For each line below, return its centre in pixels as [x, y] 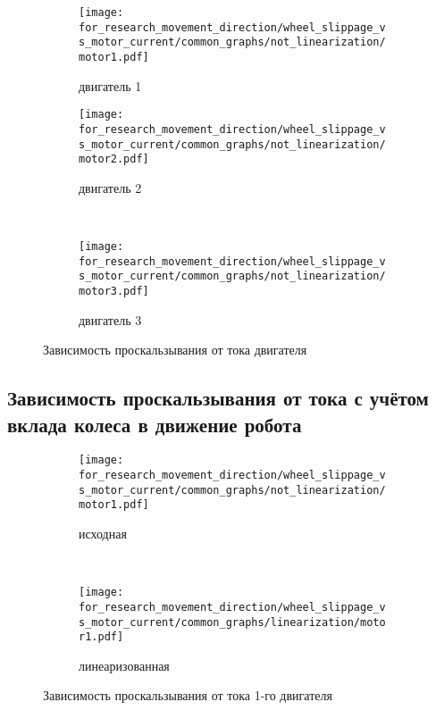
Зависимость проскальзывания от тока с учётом [218, 398]
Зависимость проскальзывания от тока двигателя [175, 350]
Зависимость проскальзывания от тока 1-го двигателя [188, 695]
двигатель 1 [110, 85]
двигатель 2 [110, 187]
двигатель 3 [110, 319]
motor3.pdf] [114, 291]
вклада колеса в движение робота [155, 424]
